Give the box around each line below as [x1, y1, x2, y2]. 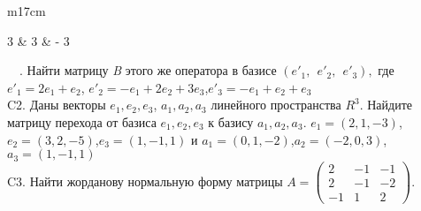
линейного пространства [210, 95, 341, 114]
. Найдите [359, 95, 413, 114]
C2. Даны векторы [7, 95, 106, 114]
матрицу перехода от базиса [7, 112, 157, 131]
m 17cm [7, 2, 46, 19]
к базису [208, 112, 254, 131]
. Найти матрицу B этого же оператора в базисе [19, 61, 277, 79]
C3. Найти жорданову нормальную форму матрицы [7, 171, 283, 190]
